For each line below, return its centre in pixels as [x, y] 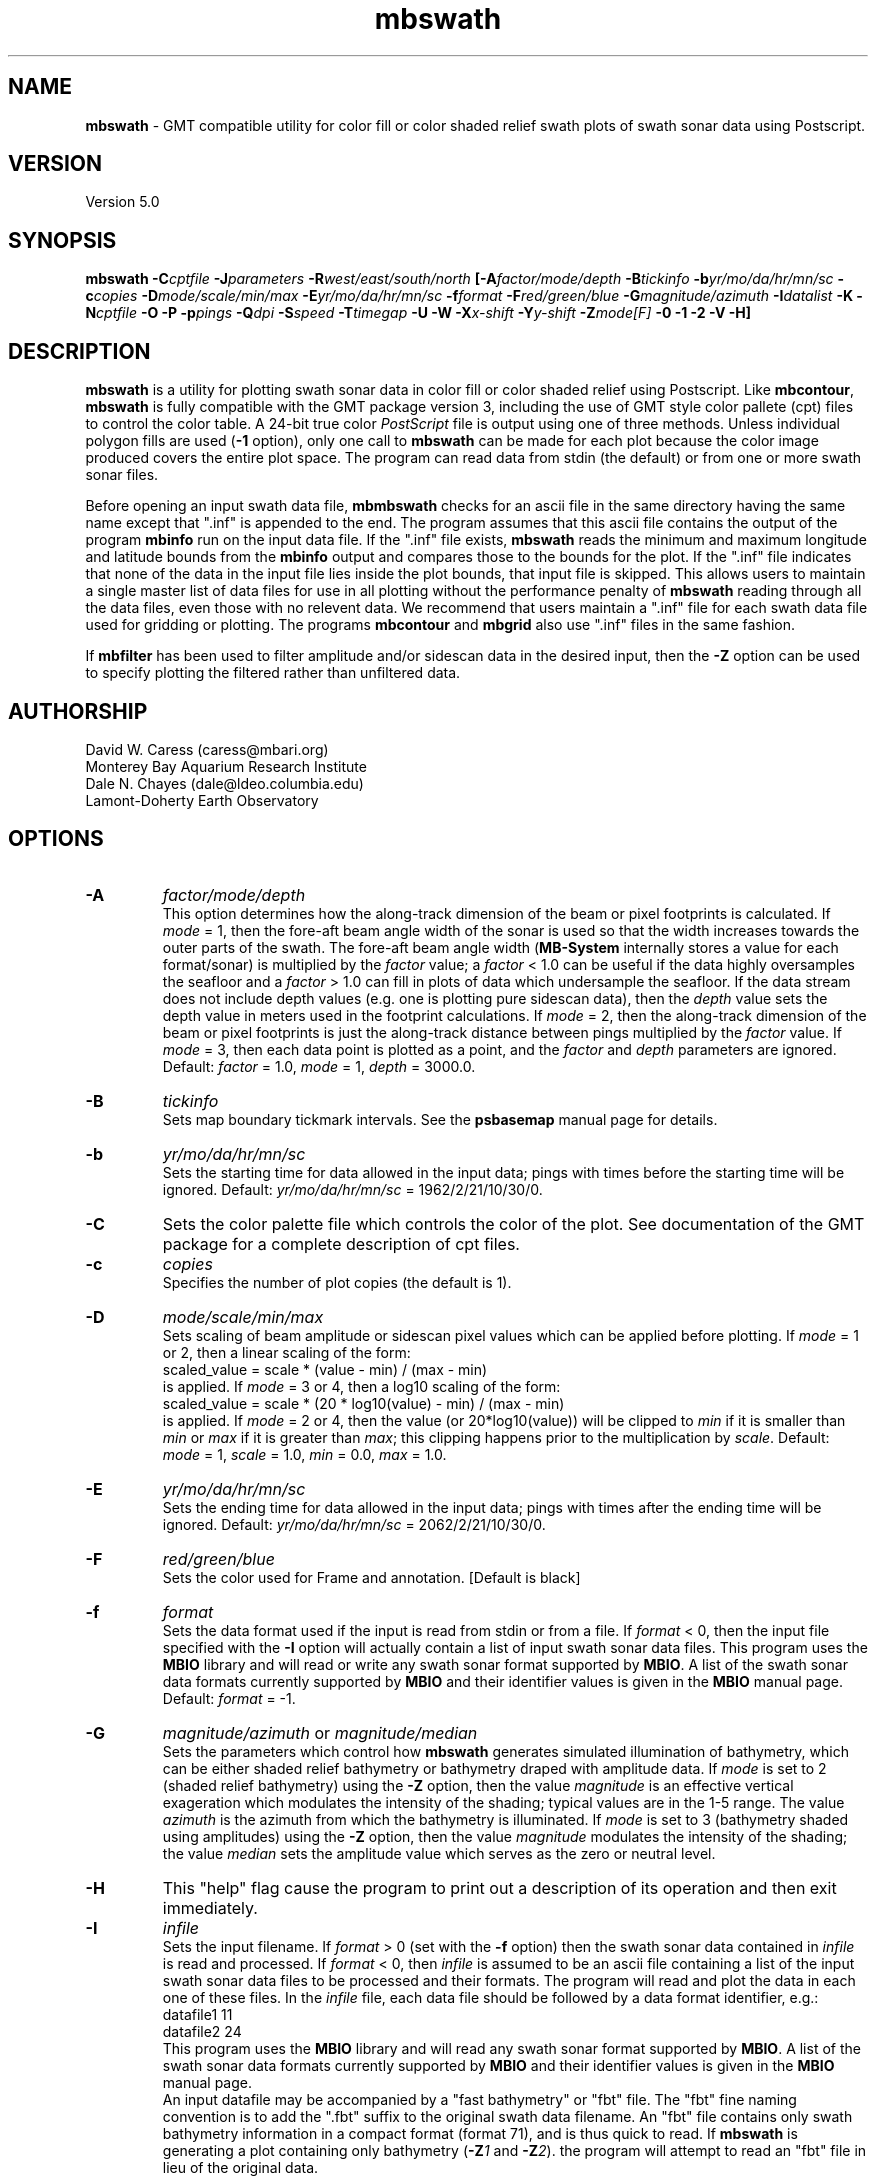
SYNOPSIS [62, 240]
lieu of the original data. [240, 2167]
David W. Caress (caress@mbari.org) [207, 749]
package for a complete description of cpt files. [341, 1243]
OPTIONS [56, 839]
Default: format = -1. [229, 1698]
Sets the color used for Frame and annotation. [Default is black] [371, 1577]
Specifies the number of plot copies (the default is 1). [337, 1282]
